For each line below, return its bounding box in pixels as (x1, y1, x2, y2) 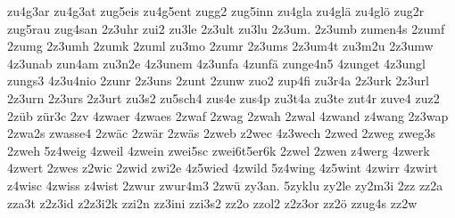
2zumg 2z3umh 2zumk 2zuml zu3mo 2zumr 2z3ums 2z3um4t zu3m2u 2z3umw (7, 36, 434, 55)
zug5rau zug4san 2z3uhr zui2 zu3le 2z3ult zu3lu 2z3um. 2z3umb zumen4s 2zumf (7, 19, 445, 37)
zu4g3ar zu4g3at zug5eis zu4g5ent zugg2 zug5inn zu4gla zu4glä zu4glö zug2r (7, 2, 425, 20)
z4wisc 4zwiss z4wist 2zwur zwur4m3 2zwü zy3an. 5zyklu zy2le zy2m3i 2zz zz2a (7, 175, 443, 194)
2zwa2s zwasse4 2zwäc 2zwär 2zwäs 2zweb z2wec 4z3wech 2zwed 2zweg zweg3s (7, 124, 436, 142)
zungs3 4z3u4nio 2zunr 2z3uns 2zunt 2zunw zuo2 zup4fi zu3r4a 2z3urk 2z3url (7, 71, 429, 90)
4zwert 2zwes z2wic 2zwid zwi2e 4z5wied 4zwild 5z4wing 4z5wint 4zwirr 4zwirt (7, 158, 438, 177)
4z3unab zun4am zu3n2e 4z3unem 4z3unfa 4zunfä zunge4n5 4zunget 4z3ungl (7, 53, 426, 72)
